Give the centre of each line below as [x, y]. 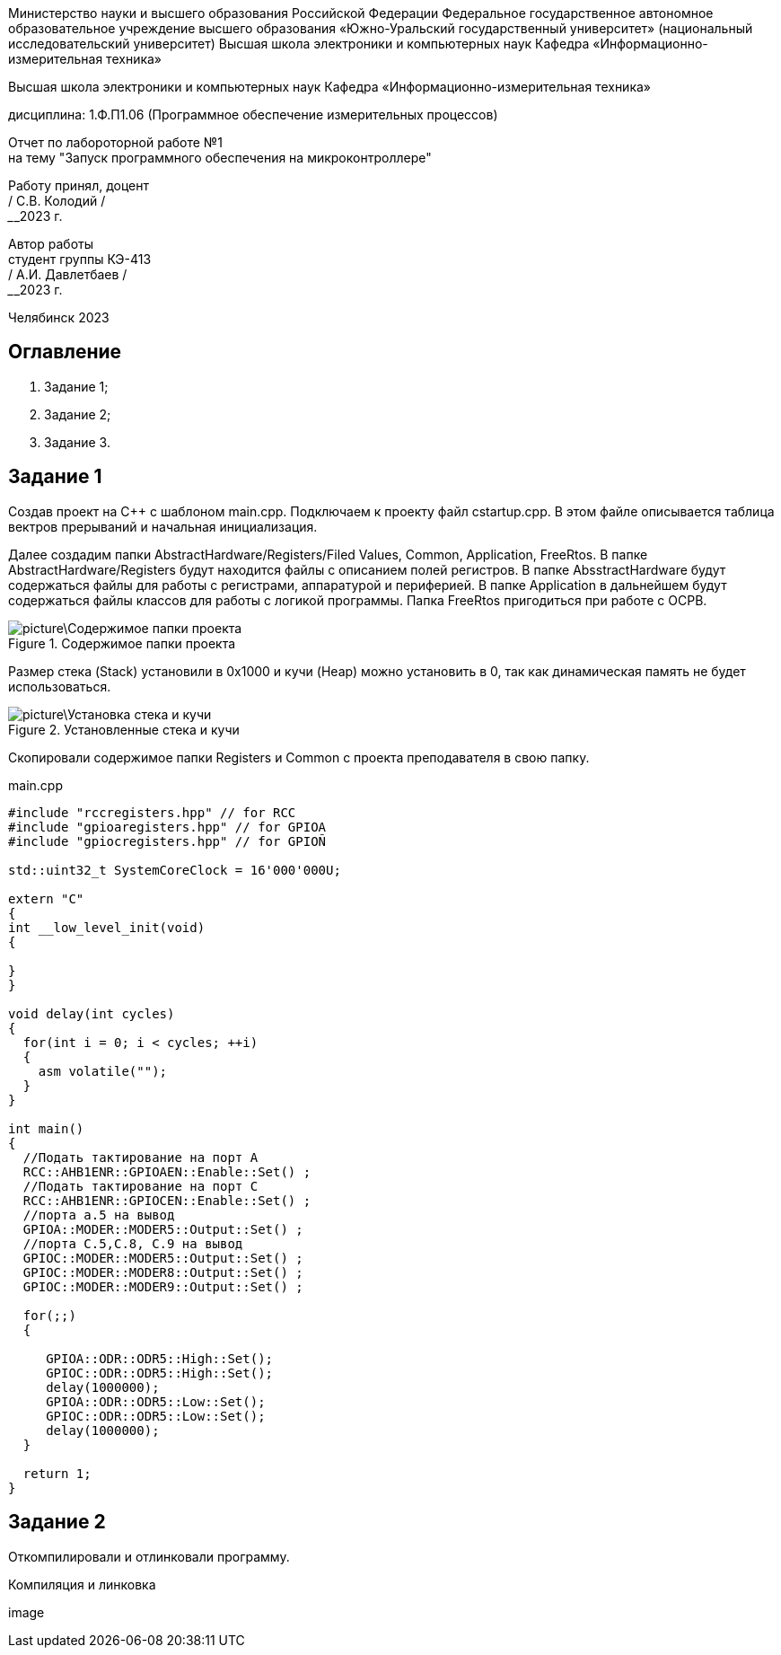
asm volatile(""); [103, 1071]
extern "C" [46, 898]
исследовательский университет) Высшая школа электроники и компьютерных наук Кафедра [299, 44]
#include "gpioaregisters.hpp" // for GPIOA [167, 827]
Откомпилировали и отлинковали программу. [149, 1556]
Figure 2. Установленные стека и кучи [124, 729]
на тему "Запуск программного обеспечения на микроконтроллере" [220, 158]
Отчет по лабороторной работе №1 [115, 142]
